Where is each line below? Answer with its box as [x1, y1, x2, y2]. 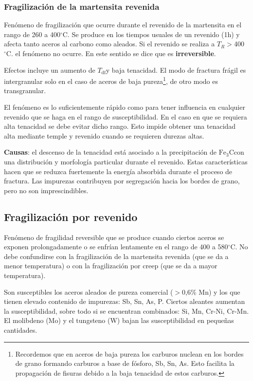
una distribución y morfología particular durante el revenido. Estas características [4, 157, 248, 166]
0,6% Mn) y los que [182, 286, 240, 297]
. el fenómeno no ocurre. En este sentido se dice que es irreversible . [11, 48, 216, 58]
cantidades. [4, 324, 37, 335]
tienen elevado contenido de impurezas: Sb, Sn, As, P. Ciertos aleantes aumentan [4, 296, 245, 306]
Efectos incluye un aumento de [4, 64, 95, 75]
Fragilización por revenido [4, 209, 138, 224]
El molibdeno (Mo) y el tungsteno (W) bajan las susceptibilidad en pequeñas [4, 315, 234, 325]
